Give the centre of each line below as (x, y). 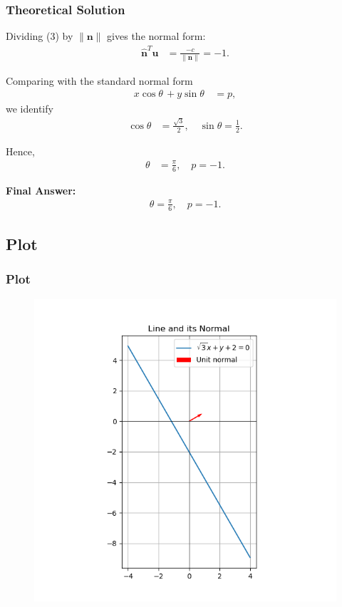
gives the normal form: (156, 36)
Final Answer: (41, 190)
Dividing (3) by (40, 36)
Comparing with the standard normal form (99, 80)
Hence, (20, 151)
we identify (30, 108)
